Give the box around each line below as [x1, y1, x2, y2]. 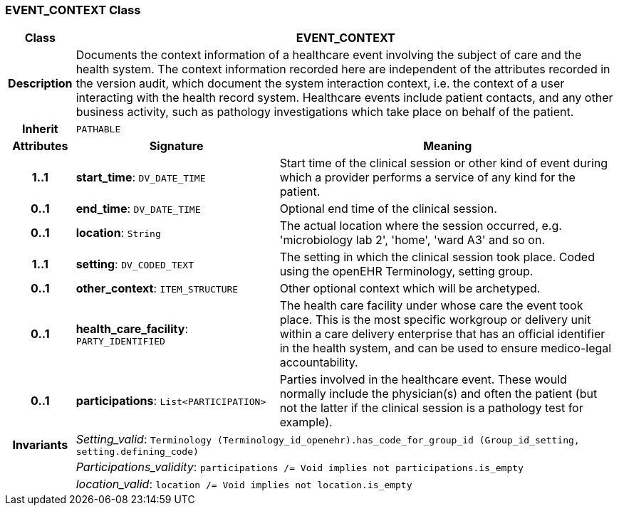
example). [279, 415, 333, 430]
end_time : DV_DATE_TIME [76, 201, 201, 216]
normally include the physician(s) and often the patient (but [279, 386, 598, 401]
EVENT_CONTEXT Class [5, 3, 141, 17]
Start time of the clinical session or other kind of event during [279, 156, 608, 171]
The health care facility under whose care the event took [279, 298, 583, 313]
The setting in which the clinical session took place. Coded [279, 250, 595, 265]
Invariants [12, 437, 68, 452]
